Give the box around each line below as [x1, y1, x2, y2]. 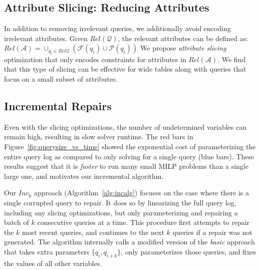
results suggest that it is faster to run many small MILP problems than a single [4, 161, 248, 171]
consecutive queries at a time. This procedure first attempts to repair [37, 217, 250, 227]
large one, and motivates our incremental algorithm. [4, 170, 164, 181]
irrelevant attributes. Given [4, 33, 88, 43]
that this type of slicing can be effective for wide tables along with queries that [4, 64, 246, 74]
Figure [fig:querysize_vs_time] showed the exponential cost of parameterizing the [4, 141, 256, 151]
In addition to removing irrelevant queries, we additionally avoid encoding [4, 23, 231, 34]
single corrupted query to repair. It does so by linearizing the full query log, [4, 197, 236, 207]
